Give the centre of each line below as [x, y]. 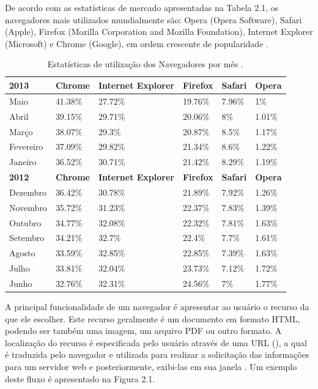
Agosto [22, 253]
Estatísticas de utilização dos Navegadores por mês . [145, 64]
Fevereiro [26, 146]
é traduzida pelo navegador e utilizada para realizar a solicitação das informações [157, 354]
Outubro [25, 222]
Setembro [27, 238]
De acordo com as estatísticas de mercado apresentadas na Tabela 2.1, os [142, 7]
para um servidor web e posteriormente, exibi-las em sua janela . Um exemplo [151, 366]
